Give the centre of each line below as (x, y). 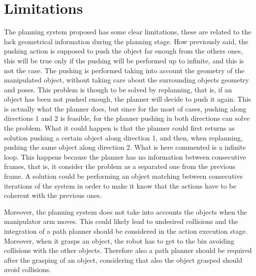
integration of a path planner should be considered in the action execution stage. (126, 231)
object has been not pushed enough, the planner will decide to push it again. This (128, 99)
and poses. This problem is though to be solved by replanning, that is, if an (118, 89)
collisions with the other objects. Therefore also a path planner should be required (128, 250)
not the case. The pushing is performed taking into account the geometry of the (124, 70)
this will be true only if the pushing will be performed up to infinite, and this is (124, 60)
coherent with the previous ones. (53, 195)
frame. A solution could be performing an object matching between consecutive (124, 176)
